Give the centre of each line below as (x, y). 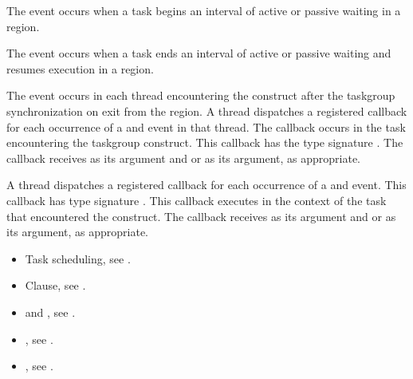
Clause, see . (55, 285)
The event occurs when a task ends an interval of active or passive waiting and (199, 53)
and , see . (50, 312)
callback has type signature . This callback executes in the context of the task (197, 200)
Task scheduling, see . (78, 258)
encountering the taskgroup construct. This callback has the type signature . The (205, 142)
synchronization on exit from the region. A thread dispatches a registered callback (207, 111)
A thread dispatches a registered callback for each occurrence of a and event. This (206, 185)
